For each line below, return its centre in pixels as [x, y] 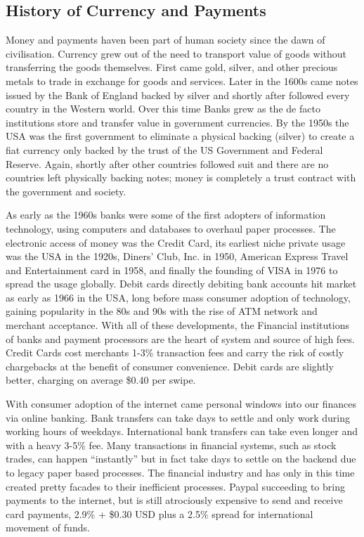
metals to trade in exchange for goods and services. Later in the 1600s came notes [182, 80]
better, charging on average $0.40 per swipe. [101, 380]
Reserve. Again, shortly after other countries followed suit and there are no [167, 163]
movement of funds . [48, 528]
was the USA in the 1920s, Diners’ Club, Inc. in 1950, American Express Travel [177, 256]
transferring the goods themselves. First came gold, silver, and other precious [172, 67]
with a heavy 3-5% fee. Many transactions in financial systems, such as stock [171, 445]
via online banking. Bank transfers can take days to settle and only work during [178, 417]
